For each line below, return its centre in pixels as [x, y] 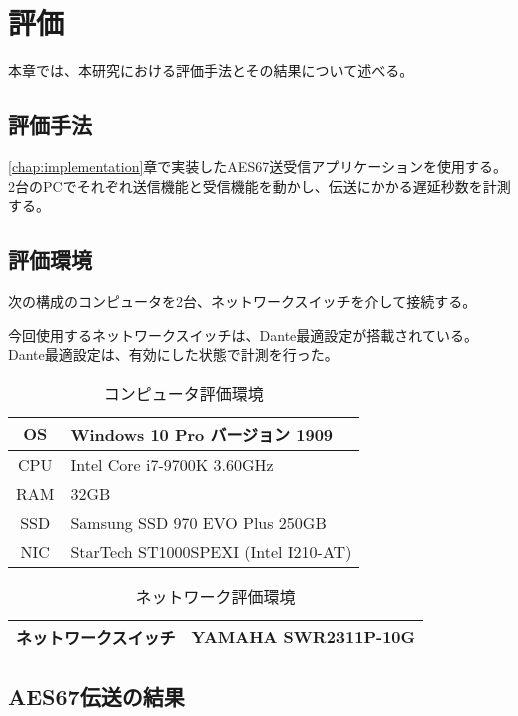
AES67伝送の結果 [96, 696]
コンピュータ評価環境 [183, 393]
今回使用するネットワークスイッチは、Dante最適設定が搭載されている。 [243, 334]
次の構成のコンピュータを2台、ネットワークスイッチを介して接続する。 [242, 300]
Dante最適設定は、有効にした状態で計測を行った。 [173, 354]
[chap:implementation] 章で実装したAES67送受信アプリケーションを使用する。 [257, 165]
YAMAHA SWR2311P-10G [303, 637]
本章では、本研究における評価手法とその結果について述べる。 [211, 70]
